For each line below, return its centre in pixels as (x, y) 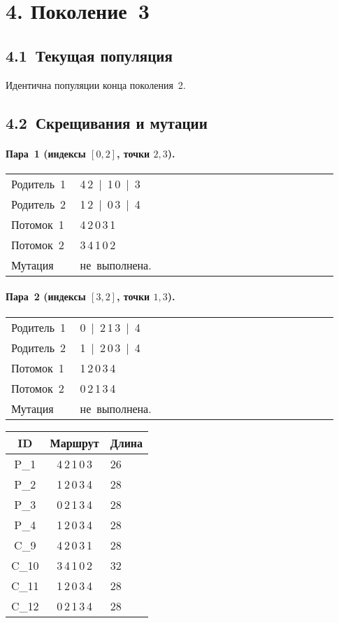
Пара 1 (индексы (46, 153)
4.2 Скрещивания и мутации (107, 122)
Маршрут (74, 442)
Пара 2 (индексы (46, 296)
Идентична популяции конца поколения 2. (96, 84)
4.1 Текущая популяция (89, 55)
